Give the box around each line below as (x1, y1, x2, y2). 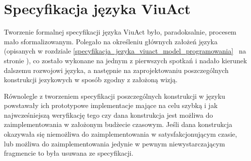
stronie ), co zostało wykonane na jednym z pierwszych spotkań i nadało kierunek (4, 55, 247, 65)
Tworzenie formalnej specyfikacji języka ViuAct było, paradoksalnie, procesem (4, 27, 236, 37)
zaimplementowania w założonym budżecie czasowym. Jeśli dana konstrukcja (4, 119, 233, 129)
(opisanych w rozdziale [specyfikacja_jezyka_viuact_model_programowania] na (4, 46, 246, 56)
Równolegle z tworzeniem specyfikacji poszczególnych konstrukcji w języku (4, 90, 225, 101)
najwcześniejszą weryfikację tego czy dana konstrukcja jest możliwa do (4, 109, 213, 120)
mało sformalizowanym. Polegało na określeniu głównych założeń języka (4, 36, 218, 46)
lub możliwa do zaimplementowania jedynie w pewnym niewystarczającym (4, 138, 225, 148)
